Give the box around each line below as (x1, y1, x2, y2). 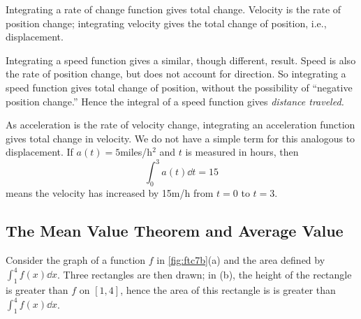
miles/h (120, 144, 153, 159)
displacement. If (6, 144, 73, 159)
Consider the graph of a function (6, 253, 146, 267)
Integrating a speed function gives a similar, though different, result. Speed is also (6, 52, 356, 67)
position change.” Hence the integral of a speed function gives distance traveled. (6, 94, 344, 108)
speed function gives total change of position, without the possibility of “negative (6, 80, 353, 94)
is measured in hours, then (185, 144, 299, 159)
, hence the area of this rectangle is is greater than (120, 282, 336, 297)
